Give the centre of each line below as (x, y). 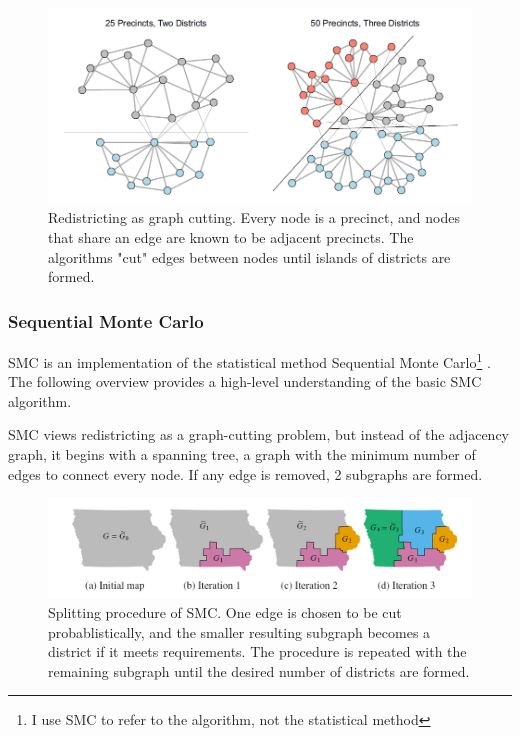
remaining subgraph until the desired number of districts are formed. (259, 670)
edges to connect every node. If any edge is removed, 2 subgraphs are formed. (245, 473)
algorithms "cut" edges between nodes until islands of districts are (249, 256)
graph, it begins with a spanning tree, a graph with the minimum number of (242, 454)
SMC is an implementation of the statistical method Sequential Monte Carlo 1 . (249, 360)
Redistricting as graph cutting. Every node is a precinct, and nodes (254, 217)
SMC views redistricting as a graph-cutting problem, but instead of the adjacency (258, 434)
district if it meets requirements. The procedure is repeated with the (257, 651)
